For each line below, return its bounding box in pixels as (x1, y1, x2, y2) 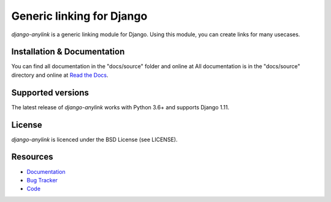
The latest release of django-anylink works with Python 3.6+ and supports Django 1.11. (11, 103, 230, 111)
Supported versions (11, 87, 89, 98)
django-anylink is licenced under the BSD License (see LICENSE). (11, 136, 178, 143)
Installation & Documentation (11, 47, 125, 57)
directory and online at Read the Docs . (11, 71, 108, 79)
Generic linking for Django (11, 9, 148, 23)
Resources (11, 152, 53, 162)
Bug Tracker (26, 176, 58, 184)
